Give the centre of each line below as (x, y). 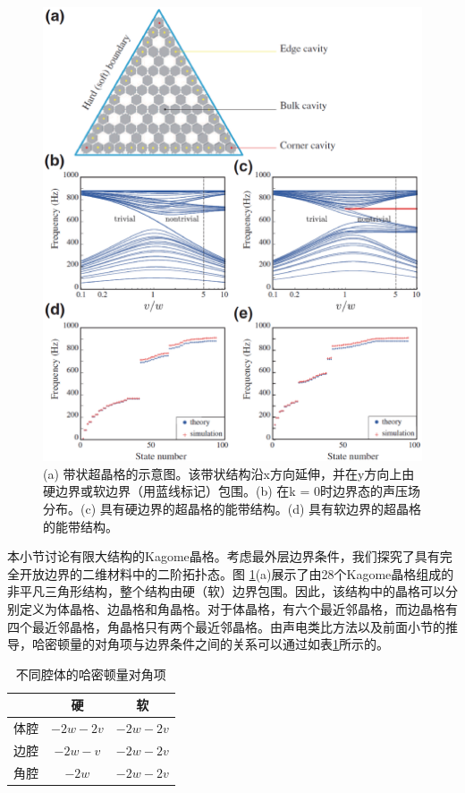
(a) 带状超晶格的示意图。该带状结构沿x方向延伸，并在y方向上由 (229, 473)
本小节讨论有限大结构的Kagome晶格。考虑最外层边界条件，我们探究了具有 (224, 556)
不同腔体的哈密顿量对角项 (91, 674)
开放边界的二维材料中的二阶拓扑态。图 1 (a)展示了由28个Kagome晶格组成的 (237, 573)
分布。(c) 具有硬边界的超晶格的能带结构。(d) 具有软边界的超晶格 (232, 508)
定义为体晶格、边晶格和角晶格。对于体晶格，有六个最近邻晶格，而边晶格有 (238, 608)
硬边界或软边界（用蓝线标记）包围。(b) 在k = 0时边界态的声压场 (232, 491)
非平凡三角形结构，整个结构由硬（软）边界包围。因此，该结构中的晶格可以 (226, 591)
